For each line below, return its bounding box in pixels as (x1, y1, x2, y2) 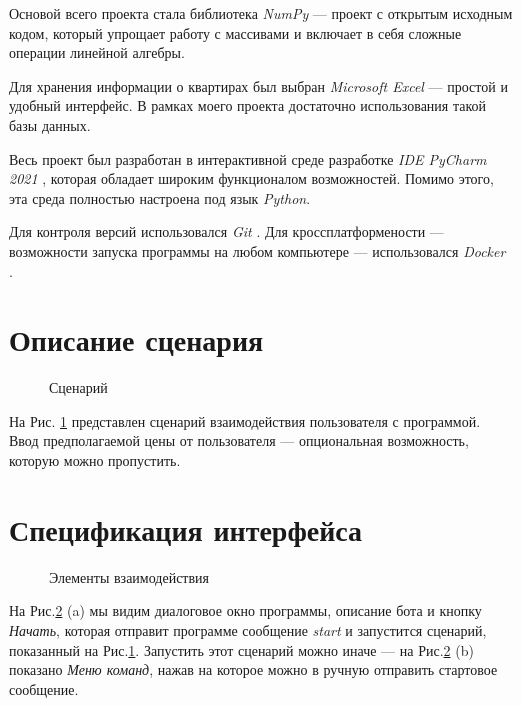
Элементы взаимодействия (49, 566, 210, 587)
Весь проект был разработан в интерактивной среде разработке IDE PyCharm (9, 148, 487, 169)
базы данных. (9, 114, 91, 135)
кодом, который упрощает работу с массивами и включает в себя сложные (9, 22, 462, 43)
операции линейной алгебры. (9, 42, 185, 63)
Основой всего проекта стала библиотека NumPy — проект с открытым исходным (9, 3, 513, 23)
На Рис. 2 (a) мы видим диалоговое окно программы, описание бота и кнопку (9, 600, 482, 621)
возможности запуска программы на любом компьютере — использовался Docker (9, 240, 506, 261)
